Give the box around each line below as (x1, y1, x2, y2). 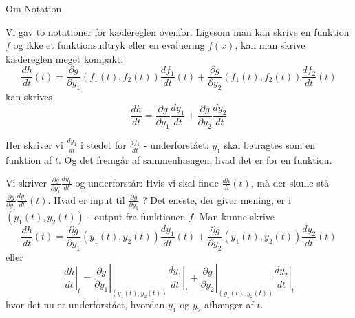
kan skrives (6, 89, 52, 104)
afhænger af (204, 297, 254, 312)
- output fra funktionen (87, 209, 186, 224)
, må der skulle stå (250, 176, 330, 190)
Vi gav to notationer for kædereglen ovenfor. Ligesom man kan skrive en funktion (6, 24, 349, 39)
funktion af (6, 152, 52, 167)
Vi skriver (6, 176, 47, 190)
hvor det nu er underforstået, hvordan (6, 297, 165, 312)
